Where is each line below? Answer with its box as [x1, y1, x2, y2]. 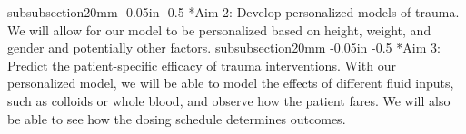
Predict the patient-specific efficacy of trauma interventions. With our [7, 55, 396, 74]
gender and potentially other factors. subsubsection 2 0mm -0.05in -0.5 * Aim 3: [7, 38, 441, 57]
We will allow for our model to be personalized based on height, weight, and [7, 20, 431, 39]
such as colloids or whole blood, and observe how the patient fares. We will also [7, 91, 451, 110]
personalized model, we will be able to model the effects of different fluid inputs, [7, 73, 454, 92]
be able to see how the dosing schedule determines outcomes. [7, 109, 346, 128]
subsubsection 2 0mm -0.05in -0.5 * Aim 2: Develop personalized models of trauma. [7, 3, 460, 21]
